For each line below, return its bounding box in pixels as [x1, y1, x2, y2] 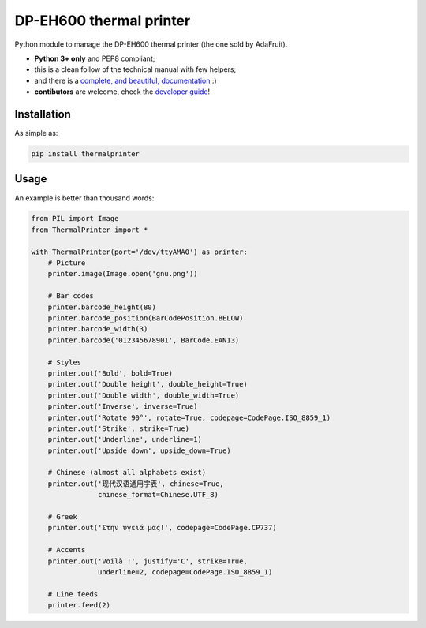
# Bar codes [47, 292, 95, 301]
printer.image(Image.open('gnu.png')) [47, 269, 198, 278]
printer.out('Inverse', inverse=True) [47, 402, 198, 411]
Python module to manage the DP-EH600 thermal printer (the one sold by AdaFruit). [14, 39, 288, 49]
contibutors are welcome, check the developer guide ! [34, 87, 211, 96]
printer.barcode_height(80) [47, 302, 157, 312]
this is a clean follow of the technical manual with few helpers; [34, 65, 237, 74]
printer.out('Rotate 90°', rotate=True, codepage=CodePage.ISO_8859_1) [47, 413, 331, 422]
